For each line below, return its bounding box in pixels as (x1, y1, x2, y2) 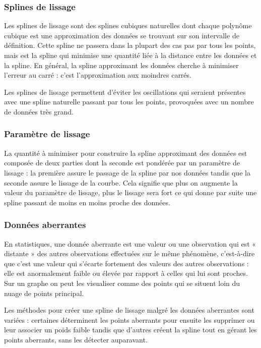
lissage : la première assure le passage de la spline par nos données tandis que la (4, 167, 250, 178)
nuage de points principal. (4, 287, 84, 298)
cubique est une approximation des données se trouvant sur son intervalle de (4, 30, 239, 40)
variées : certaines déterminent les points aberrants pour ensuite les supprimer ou (4, 314, 255, 325)
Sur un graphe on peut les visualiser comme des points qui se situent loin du (4, 277, 240, 288)
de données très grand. (4, 106, 74, 117)
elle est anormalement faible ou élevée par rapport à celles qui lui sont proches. (4, 268, 248, 278)
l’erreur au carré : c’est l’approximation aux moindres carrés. (4, 70, 191, 80)
